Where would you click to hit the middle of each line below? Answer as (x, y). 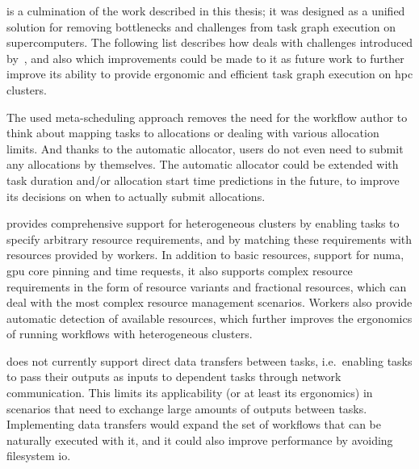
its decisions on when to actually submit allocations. (136, 196)
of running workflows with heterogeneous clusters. (130, 334)
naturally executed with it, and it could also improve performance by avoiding (200, 440)
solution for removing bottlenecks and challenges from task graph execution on (201, 26)
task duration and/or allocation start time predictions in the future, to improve (203, 180)
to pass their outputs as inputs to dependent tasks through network (174, 377)
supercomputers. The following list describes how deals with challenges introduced (210, 42)
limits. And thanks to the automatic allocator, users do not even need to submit (205, 148)
